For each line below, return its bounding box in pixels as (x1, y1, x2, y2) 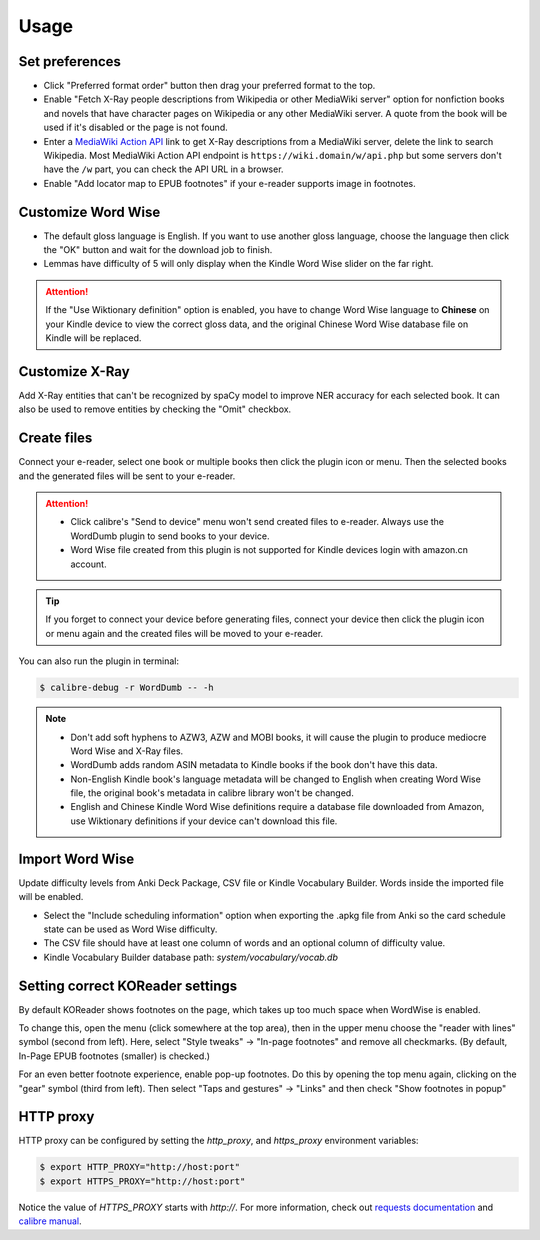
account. (70, 558, 107, 570)
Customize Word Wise (18, 203, 161, 220)
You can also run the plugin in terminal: (18, 655, 180, 667)
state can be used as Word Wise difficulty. (43, 923, 218, 935)
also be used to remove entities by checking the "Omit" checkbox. (18, 403, 292, 415)
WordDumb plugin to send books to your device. (70, 530, 270, 542)
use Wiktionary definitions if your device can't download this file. (70, 815, 338, 827)
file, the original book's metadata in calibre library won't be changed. (70, 787, 354, 799)
